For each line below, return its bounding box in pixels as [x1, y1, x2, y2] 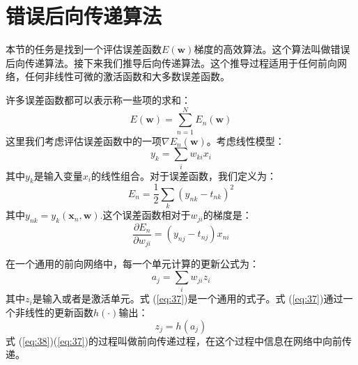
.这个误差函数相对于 [100, 208, 191, 222]
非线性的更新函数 [15, 304, 93, 319]
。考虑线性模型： [206, 133, 285, 148]
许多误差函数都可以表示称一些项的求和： [6, 92, 191, 107]
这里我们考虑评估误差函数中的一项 [6, 133, 162, 148]
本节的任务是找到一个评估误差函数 [6, 42, 162, 56]
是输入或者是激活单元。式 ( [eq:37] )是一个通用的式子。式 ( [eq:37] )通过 [32, 291, 343, 306]
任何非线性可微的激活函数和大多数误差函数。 [24, 69, 230, 84]
